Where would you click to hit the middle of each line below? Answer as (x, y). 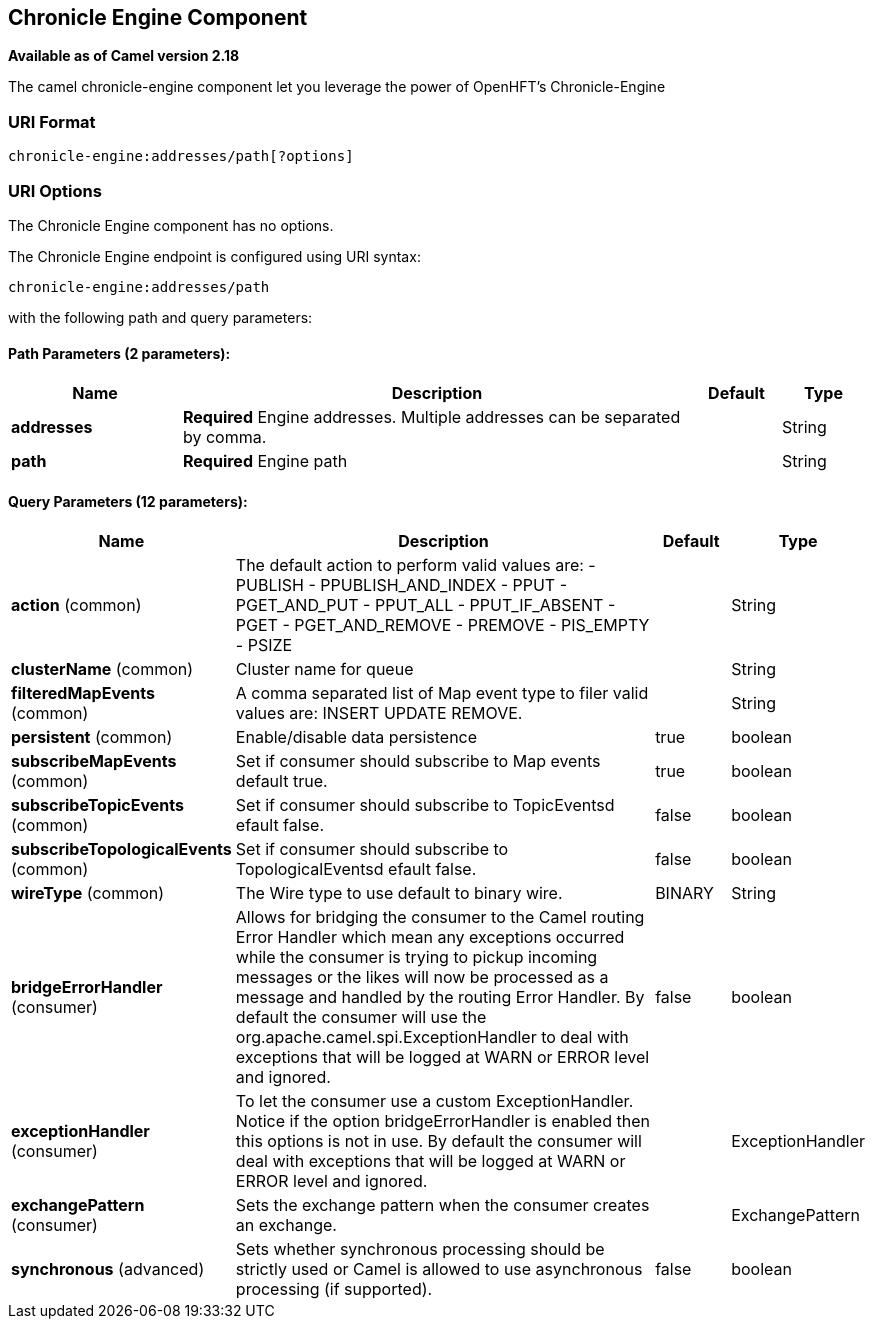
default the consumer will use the (361, 1017)
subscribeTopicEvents (97, 805)
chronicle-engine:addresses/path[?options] (181, 156)
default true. (281, 781)
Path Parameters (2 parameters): (119, 353)
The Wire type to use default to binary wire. (399, 893)
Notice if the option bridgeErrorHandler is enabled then (442, 1121)
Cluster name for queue (324, 669)
